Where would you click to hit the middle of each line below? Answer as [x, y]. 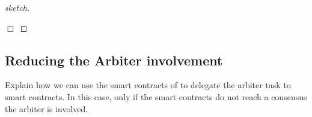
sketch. [17, 7]
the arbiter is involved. [47, 108]
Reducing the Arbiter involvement [114, 60]
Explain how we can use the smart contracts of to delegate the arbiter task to [148, 85]
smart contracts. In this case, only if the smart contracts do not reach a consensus [156, 96]
